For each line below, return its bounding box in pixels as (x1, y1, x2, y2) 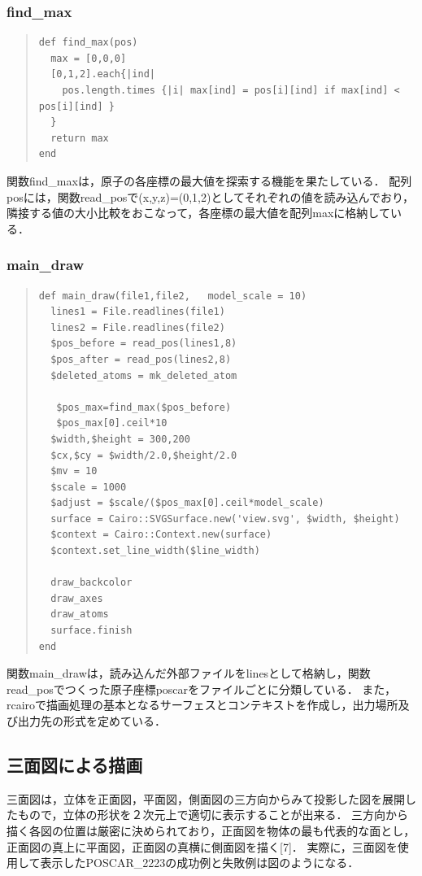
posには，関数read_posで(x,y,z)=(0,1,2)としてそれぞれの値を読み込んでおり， (7, 188, 414, 205)
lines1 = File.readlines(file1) (50, 306, 225, 318)
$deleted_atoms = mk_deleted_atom (50, 369, 237, 381)
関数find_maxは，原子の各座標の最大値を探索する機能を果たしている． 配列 (7, 172, 412, 189)
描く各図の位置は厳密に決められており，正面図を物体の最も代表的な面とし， (7, 822, 415, 839)
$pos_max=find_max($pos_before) (56, 401, 232, 413)
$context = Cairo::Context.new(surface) (50, 529, 272, 541)
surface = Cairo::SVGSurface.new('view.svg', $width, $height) (50, 512, 400, 525)
